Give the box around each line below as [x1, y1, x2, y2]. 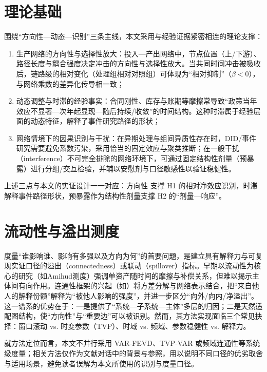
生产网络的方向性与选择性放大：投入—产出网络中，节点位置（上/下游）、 [16, 48, 261, 58]
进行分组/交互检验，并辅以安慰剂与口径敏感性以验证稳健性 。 [30, 163, 236, 173]
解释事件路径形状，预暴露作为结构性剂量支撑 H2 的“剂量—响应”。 [4, 190, 226, 201]
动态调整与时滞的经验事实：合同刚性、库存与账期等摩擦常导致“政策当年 [16, 95, 257, 106]
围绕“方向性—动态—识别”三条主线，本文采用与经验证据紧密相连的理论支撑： [4, 31, 263, 42]
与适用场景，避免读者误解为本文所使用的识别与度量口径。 [4, 358, 198, 368]
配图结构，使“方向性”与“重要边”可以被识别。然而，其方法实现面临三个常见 [4, 310, 255, 321]
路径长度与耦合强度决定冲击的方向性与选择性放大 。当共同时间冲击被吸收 [16, 58, 261, 69]
